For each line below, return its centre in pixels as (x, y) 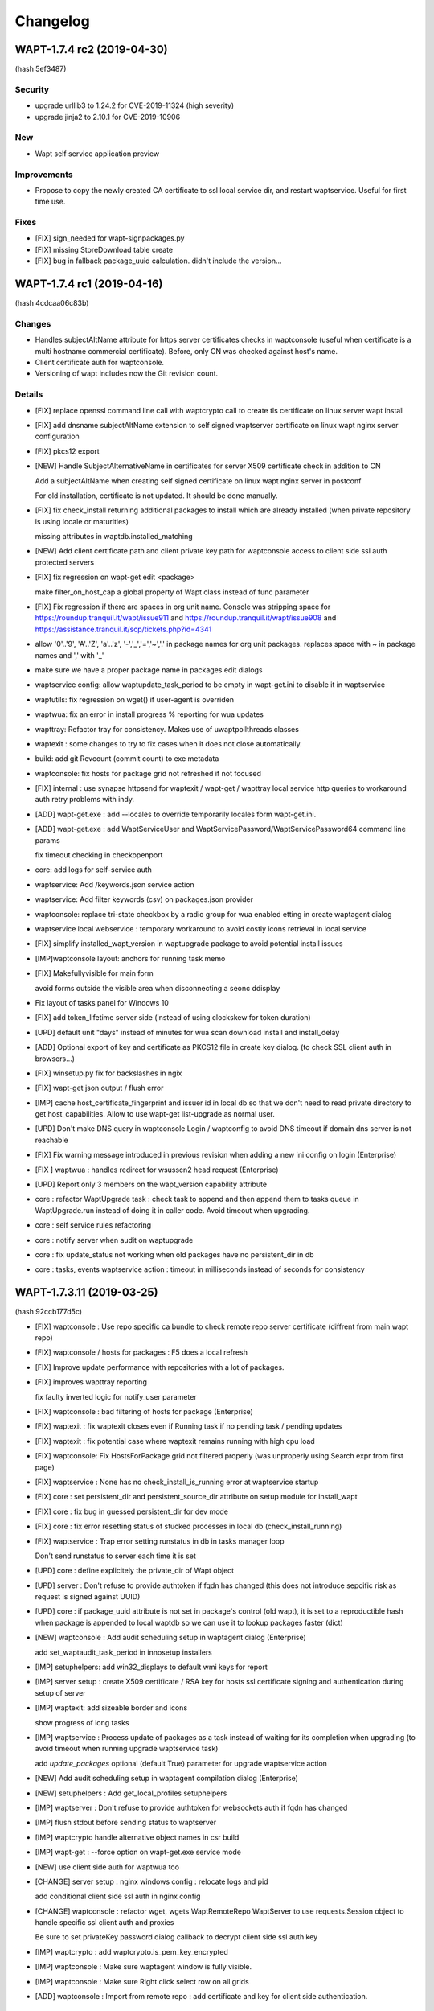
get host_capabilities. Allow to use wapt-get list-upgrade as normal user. (155, 1114)
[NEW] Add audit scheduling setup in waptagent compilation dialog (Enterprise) (167, 1779)
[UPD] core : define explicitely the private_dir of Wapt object (135, 1571)
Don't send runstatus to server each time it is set (115, 1556)
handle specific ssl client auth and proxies (104, 1923)
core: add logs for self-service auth (94, 870)
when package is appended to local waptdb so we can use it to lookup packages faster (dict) (189, 1622)
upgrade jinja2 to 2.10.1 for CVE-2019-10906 (108, 117)
